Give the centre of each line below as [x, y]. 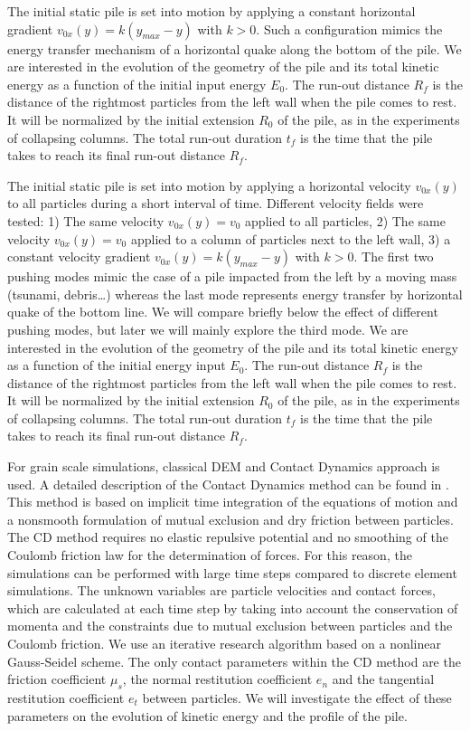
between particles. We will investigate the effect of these [297, 697]
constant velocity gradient [79, 256]
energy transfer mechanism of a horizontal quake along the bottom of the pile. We [235, 48]
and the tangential [383, 679]
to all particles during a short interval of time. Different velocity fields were [216, 203]
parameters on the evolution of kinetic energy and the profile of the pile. [207, 715]
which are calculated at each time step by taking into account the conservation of [233, 608]
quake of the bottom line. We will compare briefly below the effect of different [223, 312]
